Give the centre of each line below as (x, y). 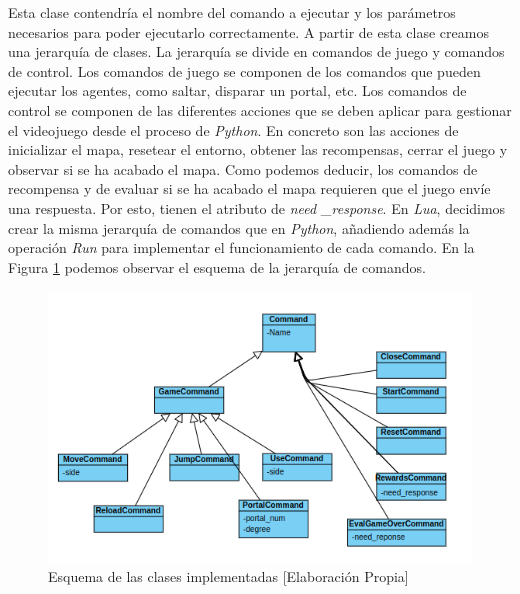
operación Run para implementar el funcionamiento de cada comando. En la (241, 247)
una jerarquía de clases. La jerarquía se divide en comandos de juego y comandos (256, 51)
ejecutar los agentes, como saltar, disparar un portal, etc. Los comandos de (237, 90)
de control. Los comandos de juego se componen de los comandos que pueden (244, 70)
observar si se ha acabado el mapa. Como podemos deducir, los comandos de (243, 168)
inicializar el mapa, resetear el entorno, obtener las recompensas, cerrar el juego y (258, 149)
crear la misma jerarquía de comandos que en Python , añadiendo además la (239, 227)
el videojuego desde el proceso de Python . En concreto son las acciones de (233, 129)
